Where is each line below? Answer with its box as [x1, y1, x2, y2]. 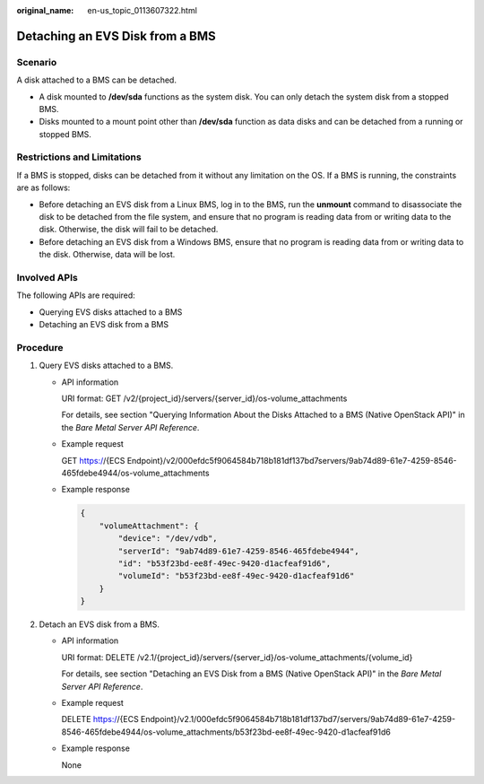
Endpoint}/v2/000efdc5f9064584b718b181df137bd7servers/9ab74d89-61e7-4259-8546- [126, 455, 457, 466]
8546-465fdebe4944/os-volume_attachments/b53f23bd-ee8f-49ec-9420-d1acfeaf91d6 [61, 727, 392, 737]
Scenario [16, 56, 57, 68]
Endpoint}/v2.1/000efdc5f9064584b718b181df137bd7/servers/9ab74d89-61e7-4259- [140, 714, 456, 725]
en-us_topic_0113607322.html [87, 5, 197, 15]
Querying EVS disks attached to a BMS [39, 306, 183, 318]
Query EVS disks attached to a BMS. [39, 360, 174, 371]
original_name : [16, 5, 74, 15]
